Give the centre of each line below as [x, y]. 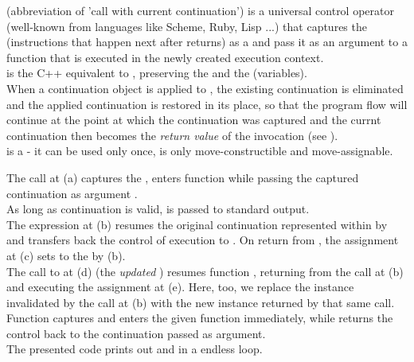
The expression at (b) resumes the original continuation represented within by [197, 224]
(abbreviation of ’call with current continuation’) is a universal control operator [200, 10]
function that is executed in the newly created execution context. [165, 57]
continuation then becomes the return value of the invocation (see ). [172, 135]
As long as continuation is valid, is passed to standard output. [158, 209]
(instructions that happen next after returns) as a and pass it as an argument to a [207, 42]
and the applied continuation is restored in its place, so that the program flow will [207, 104]
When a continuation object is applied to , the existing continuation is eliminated [205, 88]
